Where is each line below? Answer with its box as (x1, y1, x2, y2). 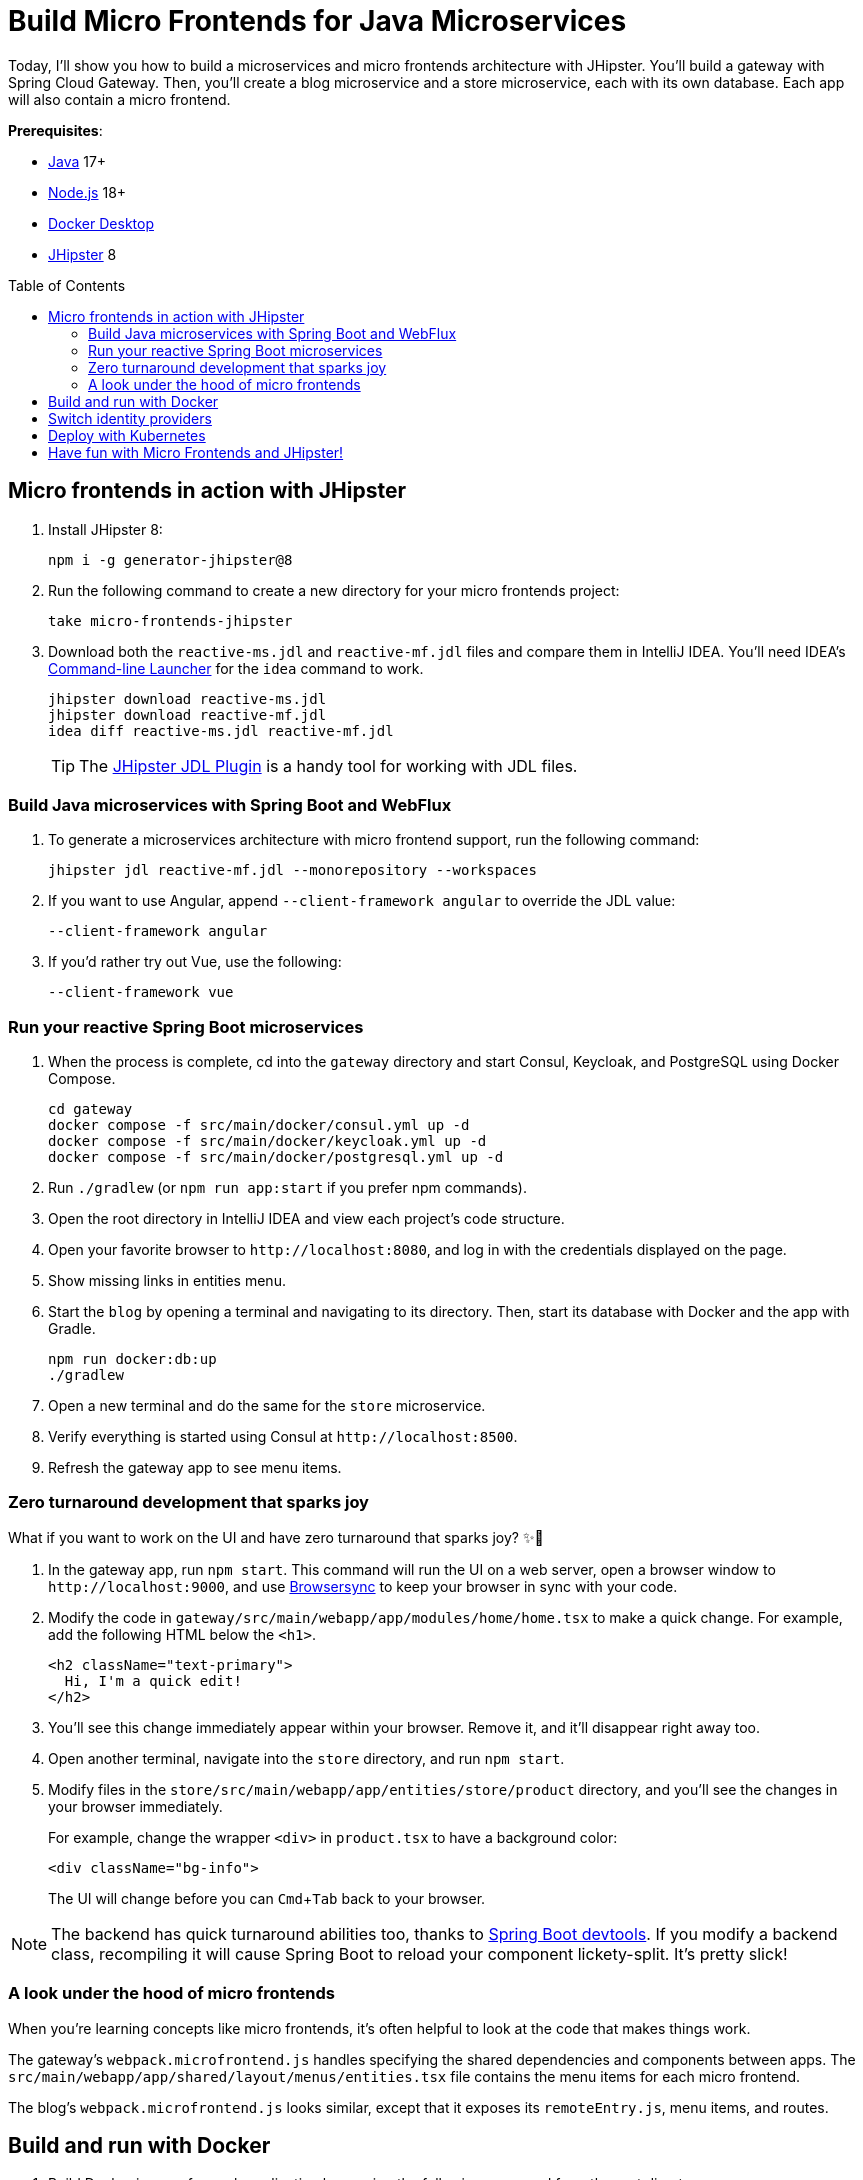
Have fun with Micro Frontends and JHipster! (48, 443, 344, 461)
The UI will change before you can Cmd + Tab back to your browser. (48, 1889, 486, 1907)
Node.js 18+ (48, 183, 127, 201)
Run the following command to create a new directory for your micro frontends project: (48, 581, 620, 599)
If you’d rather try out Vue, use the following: (48, 953, 342, 971)
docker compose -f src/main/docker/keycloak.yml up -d (48, 1133, 487, 1150)
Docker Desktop (48, 214, 154, 232)
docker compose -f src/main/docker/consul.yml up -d (48, 1117, 470, 1134)
